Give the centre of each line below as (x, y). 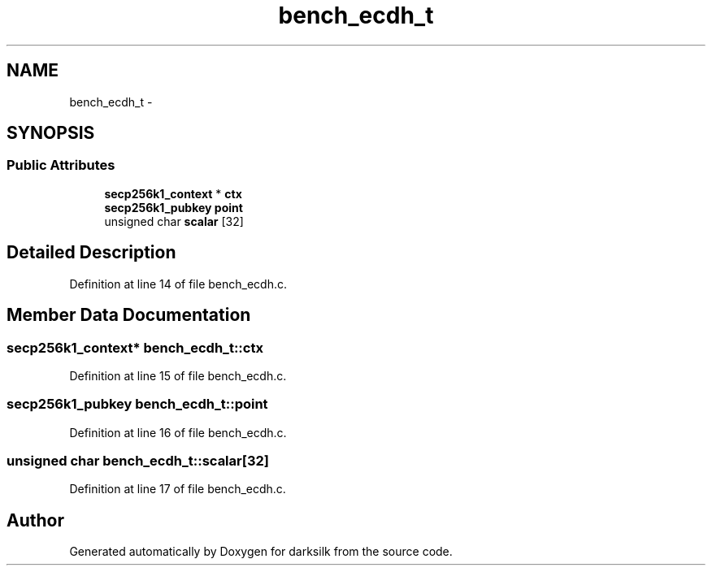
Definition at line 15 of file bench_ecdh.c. (178, 375)
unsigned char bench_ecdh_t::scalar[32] (138, 461)
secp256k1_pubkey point (174, 207)
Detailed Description (91, 253)
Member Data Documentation (129, 315)
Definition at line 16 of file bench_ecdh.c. (178, 432)
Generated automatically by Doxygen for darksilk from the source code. (261, 552)
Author (35, 520)
